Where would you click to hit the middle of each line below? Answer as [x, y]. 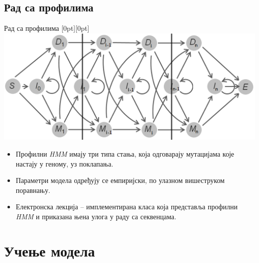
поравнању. [33, 190]
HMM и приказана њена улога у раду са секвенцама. [96, 216]
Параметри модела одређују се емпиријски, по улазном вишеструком [120, 180]
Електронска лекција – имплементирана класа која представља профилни [127, 207]
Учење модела [50, 250]
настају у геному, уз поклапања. [65, 163]
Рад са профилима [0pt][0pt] [47, 28]
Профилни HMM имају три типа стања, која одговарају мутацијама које [125, 153]
